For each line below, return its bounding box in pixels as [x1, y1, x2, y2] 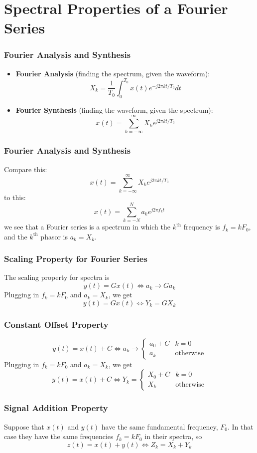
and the [4, 231, 27, 241]
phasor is [40, 231, 68, 241]
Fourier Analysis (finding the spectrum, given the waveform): [15, 68, 210, 78]
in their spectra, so [144, 431, 202, 442]
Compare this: [4, 164, 47, 174]
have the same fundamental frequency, [101, 421, 218, 432]
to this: [4, 192, 26, 203]
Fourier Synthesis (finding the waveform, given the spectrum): [15, 104, 213, 115]
